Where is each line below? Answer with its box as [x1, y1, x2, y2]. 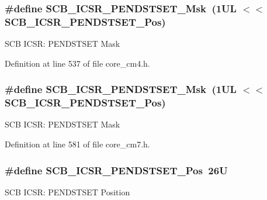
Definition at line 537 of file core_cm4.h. [5, 57, 150, 69]
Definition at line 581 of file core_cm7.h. [5, 138, 150, 150]
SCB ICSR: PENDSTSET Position [5, 185, 130, 198]
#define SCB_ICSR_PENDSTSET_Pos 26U [5, 163, 228, 177]
